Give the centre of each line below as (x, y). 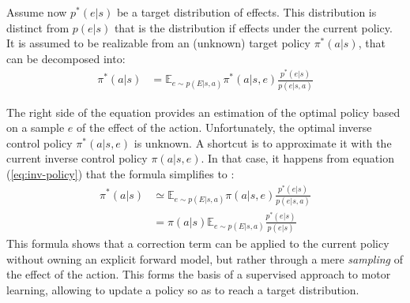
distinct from (38, 27)
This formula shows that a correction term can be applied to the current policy (198, 243)
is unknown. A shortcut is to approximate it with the (263, 142)
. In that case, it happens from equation (297, 158)
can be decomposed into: (66, 58)
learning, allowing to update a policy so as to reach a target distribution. (183, 289)
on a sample (36, 127)
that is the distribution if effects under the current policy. (253, 27)
